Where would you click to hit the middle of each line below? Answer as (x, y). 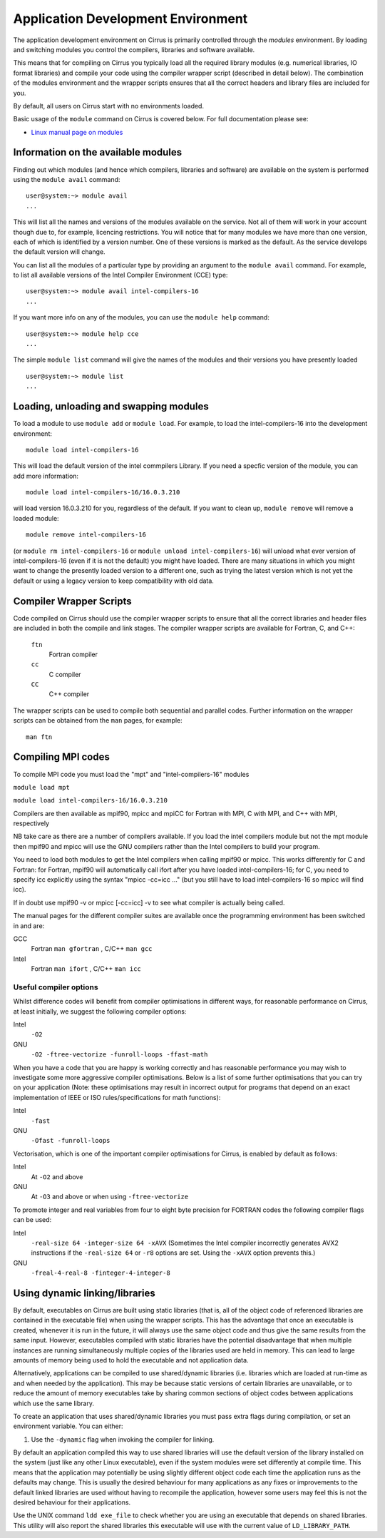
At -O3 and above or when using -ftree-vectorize (110, 1197)
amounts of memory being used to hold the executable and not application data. (131, 1360)
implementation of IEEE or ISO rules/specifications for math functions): (117, 1097)
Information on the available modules (98, 152)
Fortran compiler (73, 654)
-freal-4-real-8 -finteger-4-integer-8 (101, 1273)
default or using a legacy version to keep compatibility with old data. (113, 581)
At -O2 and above (57, 1176)
